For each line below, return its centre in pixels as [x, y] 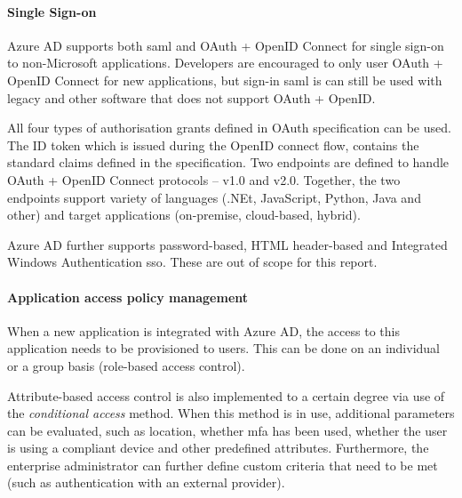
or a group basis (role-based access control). [126, 365]
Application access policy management [128, 297]
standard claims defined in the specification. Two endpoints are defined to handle [228, 162]
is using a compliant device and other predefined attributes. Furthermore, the [218, 448]
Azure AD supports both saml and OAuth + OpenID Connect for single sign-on [226, 45]
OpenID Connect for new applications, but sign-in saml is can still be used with [225, 80]
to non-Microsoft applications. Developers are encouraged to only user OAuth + [225, 63]
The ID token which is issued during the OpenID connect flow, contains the [213, 145]
